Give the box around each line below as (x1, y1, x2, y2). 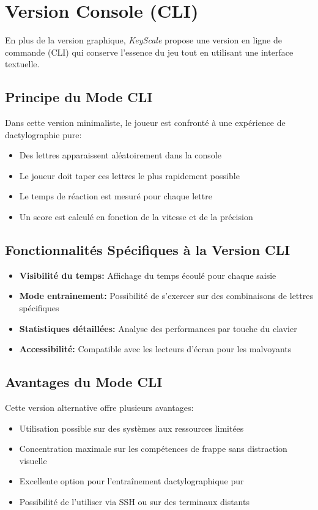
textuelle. (5, 57, 40, 70)
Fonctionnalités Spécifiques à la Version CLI (5, 240, 290, 259)
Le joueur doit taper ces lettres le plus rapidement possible (19, 169, 240, 182)
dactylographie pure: (5, 128, 82, 141)
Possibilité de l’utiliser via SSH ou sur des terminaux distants (19, 495, 250, 508)
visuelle (19, 454, 47, 467)
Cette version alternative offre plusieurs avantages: (5, 401, 194, 414)
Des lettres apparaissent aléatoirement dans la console (19, 149, 221, 161)
